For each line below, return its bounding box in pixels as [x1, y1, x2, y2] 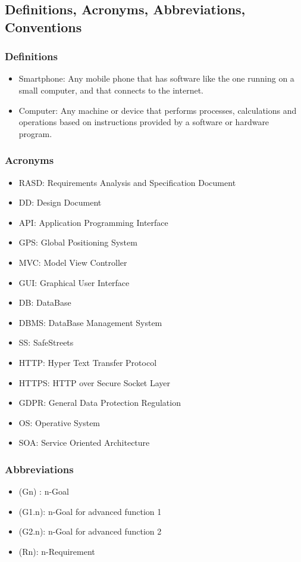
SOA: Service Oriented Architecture [18, 436, 150, 449]
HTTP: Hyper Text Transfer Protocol [18, 356, 157, 368]
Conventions [5, 17, 82, 36]
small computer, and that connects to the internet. [18, 83, 203, 96]
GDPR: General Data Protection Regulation [18, 396, 181, 409]
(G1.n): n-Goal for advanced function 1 [18, 505, 162, 517]
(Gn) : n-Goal [18, 485, 70, 498]
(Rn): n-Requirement [18, 545, 95, 557]
